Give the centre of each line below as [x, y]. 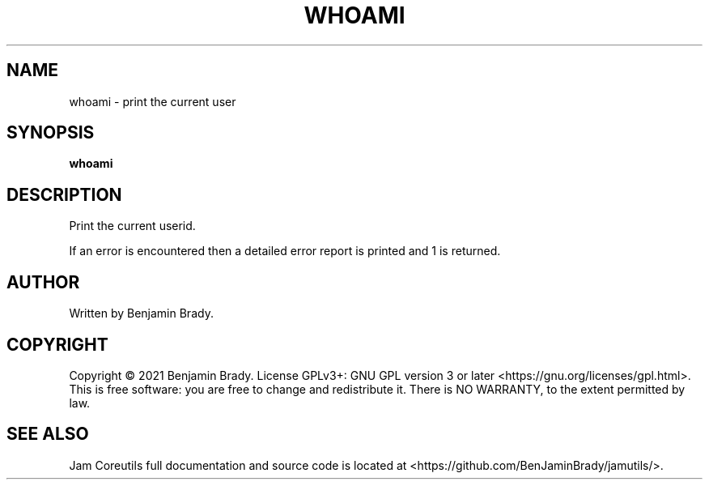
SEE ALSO [48, 434]
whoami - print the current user [153, 101]
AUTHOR [43, 282]
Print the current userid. [132, 226]
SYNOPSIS [51, 133]
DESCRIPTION [64, 194]
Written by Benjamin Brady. [141, 313]
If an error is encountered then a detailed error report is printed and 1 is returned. [285, 251]
